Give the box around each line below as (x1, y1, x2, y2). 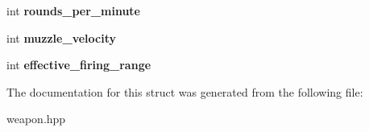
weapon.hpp (6, 110, 66, 127)
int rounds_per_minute (6, 2, 140, 19)
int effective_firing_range (6, 56, 151, 73)
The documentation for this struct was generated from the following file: (6, 83, 363, 100)
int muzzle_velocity (6, 29, 116, 46)
